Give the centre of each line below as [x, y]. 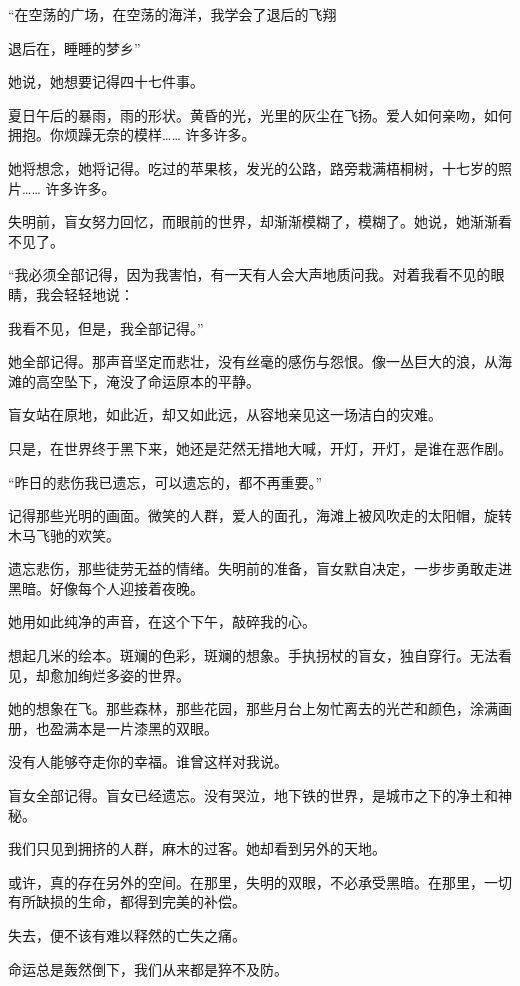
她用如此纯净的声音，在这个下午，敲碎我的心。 [162, 621]
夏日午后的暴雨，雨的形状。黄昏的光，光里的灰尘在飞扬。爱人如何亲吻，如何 [260, 114]
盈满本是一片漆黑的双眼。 [133, 727]
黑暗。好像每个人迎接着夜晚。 [106, 587]
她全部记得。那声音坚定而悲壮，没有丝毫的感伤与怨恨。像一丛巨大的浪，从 [253, 361]
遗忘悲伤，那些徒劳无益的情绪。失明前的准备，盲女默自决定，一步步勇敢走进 [260, 568]
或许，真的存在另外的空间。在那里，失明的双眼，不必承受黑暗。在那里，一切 [260, 881]
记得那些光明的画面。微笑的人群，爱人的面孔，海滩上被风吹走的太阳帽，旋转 [260, 515]
